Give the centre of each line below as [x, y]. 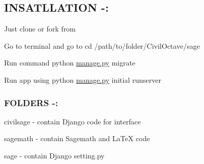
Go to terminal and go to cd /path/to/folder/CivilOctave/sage [102, 45]
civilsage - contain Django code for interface [72, 121]
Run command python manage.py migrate [70, 63]
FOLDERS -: [31, 102]
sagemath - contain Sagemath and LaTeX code [77, 138]
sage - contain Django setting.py [54, 155]
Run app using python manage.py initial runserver [83, 79]
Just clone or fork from [40, 29]
